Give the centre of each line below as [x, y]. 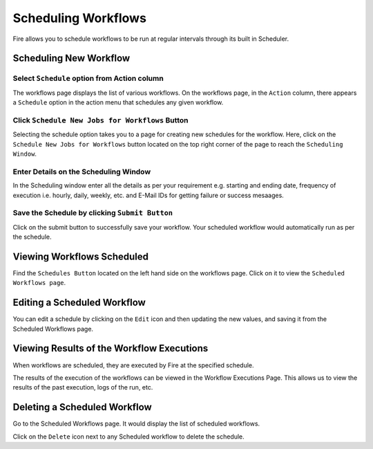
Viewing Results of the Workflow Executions [111, 348]
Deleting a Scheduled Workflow [82, 407]
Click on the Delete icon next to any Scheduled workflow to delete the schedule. [128, 437]
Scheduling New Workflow [71, 58]
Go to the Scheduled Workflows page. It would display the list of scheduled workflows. [136, 424]
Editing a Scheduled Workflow [79, 303]
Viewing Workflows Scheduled [80, 256]
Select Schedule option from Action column [88, 78]
